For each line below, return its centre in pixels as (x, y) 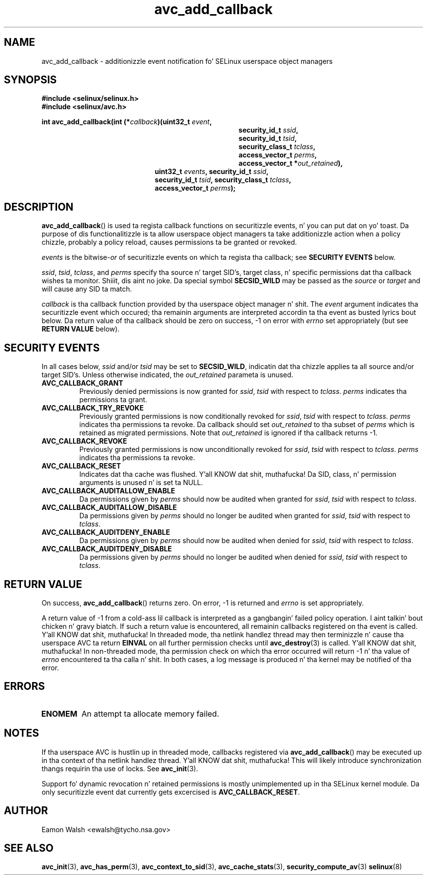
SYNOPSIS (30, 80)
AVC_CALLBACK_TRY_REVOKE (93, 408)
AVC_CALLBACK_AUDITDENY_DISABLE (107, 549)
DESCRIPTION (39, 207)
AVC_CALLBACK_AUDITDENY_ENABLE (106, 532)
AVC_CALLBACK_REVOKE (84, 441)
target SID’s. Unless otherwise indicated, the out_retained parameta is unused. (167, 375)
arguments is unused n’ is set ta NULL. (141, 483)
